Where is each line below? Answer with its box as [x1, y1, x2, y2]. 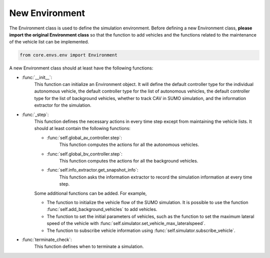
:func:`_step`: [21, 111, 49, 117]
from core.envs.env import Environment [19, 52, 117, 58]
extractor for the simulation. [34, 102, 92, 108]
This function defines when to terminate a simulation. [34, 243, 144, 249]
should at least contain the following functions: [34, 125, 131, 131]
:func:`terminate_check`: [21, 236, 72, 242]
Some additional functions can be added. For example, [34, 190, 147, 196]
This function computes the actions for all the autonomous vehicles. [59, 141, 199, 147]
